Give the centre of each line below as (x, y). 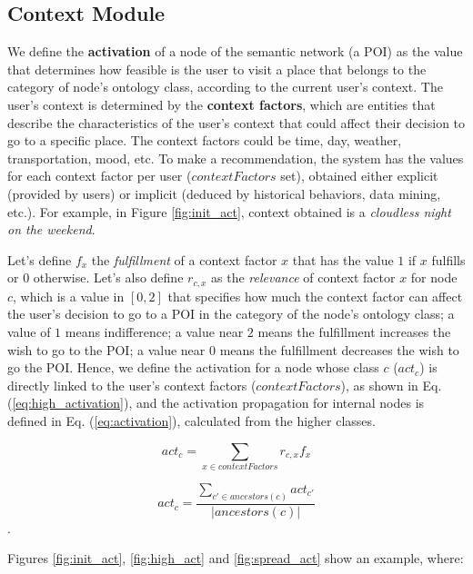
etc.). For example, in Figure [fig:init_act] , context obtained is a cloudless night (229, 211)
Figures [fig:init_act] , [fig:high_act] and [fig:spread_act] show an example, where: (236, 558)
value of (29, 331)
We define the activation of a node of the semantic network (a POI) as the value (235, 51)
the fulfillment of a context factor (184, 259)
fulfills (448, 259)
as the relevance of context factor (303, 277)
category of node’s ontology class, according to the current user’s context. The (225, 87)
